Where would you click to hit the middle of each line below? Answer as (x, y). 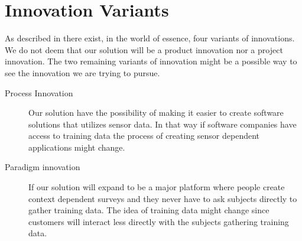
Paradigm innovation (43, 167)
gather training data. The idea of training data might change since (149, 210)
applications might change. (77, 147)
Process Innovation (39, 92)
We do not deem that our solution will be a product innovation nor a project (144, 49)
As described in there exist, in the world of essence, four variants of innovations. (150, 38)
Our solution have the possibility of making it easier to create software (156, 113)
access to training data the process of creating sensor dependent (144, 136)
